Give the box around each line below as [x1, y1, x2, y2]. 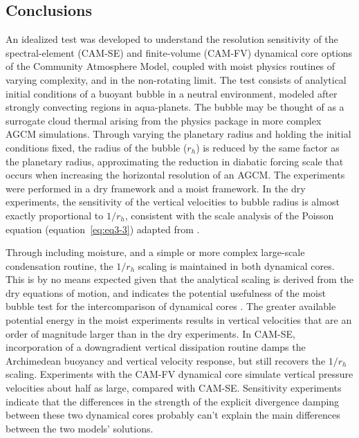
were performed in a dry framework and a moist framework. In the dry [6, 181, 306, 195]
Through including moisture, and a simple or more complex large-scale [6, 245, 305, 259]
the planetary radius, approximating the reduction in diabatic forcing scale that [6, 154, 344, 168]
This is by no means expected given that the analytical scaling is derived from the [6, 272, 353, 286]
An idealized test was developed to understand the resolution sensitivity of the [6, 32, 338, 46]
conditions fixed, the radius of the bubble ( [6, 140, 187, 154]
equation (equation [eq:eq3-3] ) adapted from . [6, 221, 200, 236]
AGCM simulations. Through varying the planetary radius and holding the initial [6, 127, 351, 141]
